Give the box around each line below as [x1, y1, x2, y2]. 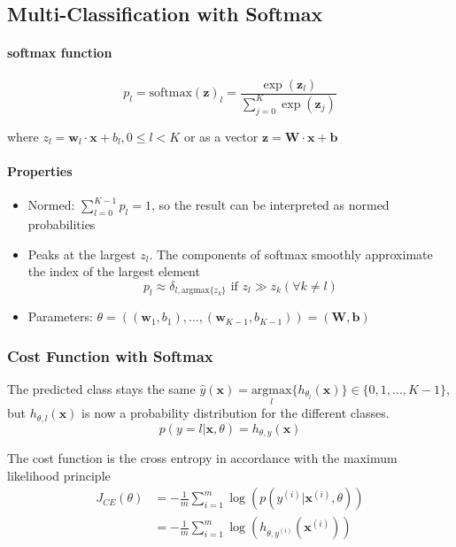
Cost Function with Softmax [7, 344, 213, 366]
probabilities [27, 214, 96, 233]
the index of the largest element [27, 262, 200, 281]
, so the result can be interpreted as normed [151, 196, 390, 214]
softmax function [7, 43, 112, 62]
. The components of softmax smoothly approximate [149, 244, 433, 263]
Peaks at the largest [27, 244, 136, 263]
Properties [7, 161, 73, 180]
